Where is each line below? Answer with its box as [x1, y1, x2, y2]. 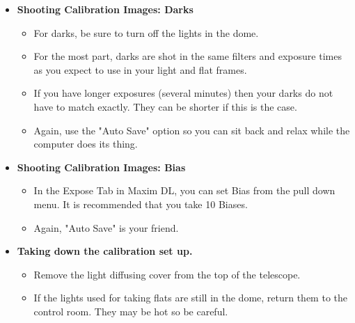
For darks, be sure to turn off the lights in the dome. [33, 25, 259, 40]
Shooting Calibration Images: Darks [17, 2, 194, 16]
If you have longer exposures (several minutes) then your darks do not [33, 86, 333, 100]
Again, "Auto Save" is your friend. [33, 220, 179, 235]
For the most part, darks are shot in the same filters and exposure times [33, 49, 342, 63]
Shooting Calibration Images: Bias [17, 159, 186, 174]
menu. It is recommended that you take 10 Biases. [33, 196, 248, 211]
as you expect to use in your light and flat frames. [33, 62, 247, 77]
